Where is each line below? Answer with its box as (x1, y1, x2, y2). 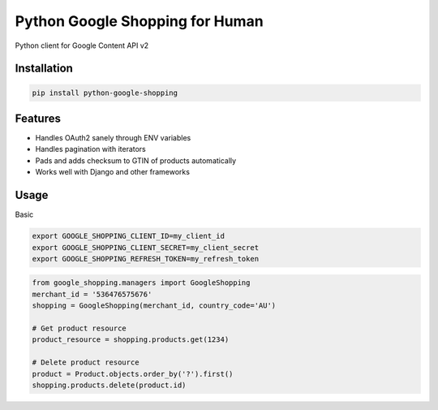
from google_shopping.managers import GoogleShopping (32, 278, 251, 287)
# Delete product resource (32, 358, 140, 367)
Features (15, 111, 61, 125)
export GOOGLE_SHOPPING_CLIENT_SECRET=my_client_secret (32, 243, 260, 252)
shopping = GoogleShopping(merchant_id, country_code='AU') (32, 301, 277, 310)
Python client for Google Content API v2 (15, 41, 149, 50)
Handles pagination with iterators (35, 145, 146, 154)
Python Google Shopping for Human (15, 12, 264, 30)
